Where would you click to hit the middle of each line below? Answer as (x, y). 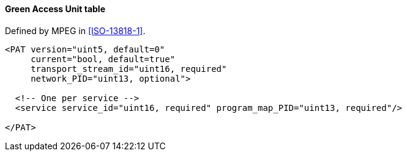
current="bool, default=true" (103, 59)
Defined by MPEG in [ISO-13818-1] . (75, 30)
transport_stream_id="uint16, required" (129, 69)
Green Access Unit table (55, 9)
